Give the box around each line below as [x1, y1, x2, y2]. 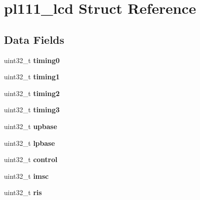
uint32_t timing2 [4, 88, 60, 98]
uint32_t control [4, 154, 58, 165]
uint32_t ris [4, 187, 42, 198]
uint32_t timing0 [4, 55, 60, 65]
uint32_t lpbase [4, 137, 55, 148]
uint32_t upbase [4, 121, 57, 131]
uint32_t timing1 [4, 71, 60, 82]
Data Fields [4, 32, 65, 47]
